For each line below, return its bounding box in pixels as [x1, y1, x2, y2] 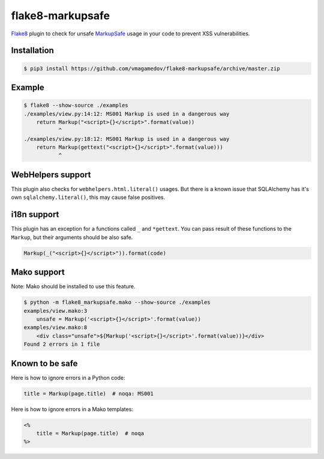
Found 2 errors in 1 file [23, 341, 100, 348]
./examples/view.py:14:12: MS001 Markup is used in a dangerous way [23, 110, 230, 117]
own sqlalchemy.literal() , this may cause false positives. [11, 194, 166, 201]
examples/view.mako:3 [23, 307, 88, 314]
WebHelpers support [11, 170, 91, 180]
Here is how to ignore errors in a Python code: [11, 374, 125, 381]
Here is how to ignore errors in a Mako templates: [11, 405, 133, 413]
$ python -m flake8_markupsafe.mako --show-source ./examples [23, 299, 211, 306]
